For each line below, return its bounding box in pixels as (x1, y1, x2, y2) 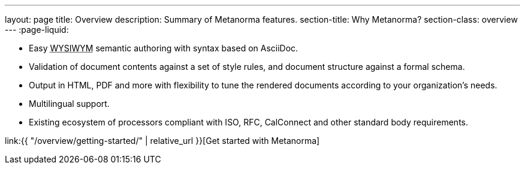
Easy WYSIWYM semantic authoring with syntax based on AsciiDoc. (29, 43, 298, 53)
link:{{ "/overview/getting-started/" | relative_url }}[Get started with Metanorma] (5, 136, 320, 146)
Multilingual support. (29, 99, 110, 109)
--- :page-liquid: (5, 24, 69, 35)
